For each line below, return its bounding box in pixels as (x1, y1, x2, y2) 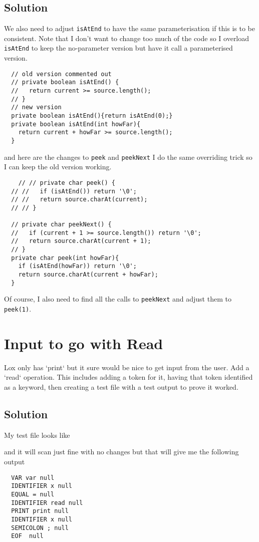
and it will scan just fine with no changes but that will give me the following (4, 446, 239, 457)
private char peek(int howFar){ (11, 254, 119, 261)
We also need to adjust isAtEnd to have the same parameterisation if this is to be (4, 23, 255, 34)
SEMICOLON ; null (11, 524, 69, 531)
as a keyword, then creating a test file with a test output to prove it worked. (4, 382, 238, 392)
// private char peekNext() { (11, 221, 112, 228)
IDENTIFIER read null (11, 499, 83, 506)
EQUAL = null (11, 490, 55, 498)
